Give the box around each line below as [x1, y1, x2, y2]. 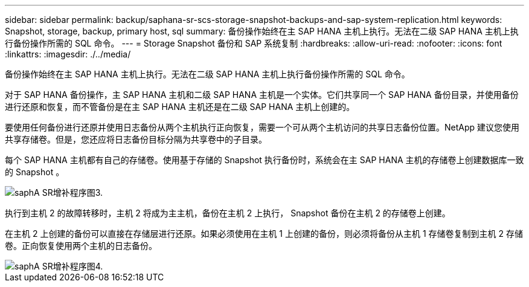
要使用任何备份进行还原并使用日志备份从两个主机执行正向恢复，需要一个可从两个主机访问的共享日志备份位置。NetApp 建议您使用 [5, 122, 520, 132]
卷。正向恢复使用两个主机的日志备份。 [5, 240, 157, 251]
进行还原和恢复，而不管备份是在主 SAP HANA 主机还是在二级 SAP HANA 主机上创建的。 [5, 102, 355, 112]
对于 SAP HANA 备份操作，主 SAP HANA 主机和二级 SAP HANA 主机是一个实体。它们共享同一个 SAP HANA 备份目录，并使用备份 [5, 89, 519, 100]
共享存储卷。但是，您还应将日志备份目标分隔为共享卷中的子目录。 [5, 134, 267, 144]
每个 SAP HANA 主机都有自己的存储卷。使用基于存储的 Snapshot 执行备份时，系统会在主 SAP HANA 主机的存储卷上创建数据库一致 [5, 155, 524, 165]
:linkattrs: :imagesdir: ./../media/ [5, 49, 131, 59]
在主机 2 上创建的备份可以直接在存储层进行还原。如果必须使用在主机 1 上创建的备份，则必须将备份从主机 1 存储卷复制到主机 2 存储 [5, 228, 523, 239]
